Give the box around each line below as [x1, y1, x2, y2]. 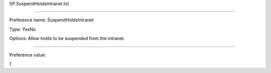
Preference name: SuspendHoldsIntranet [9, 17, 94, 23]
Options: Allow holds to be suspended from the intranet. [9, 35, 125, 41]
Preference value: [9, 51, 46, 57]
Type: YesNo [9, 26, 36, 32]
